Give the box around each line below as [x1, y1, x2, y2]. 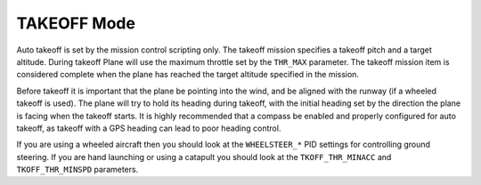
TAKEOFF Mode [16, 13, 135, 33]
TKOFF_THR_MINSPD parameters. [16, 165, 139, 175]
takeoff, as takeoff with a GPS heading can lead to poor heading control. [16, 123, 281, 133]
